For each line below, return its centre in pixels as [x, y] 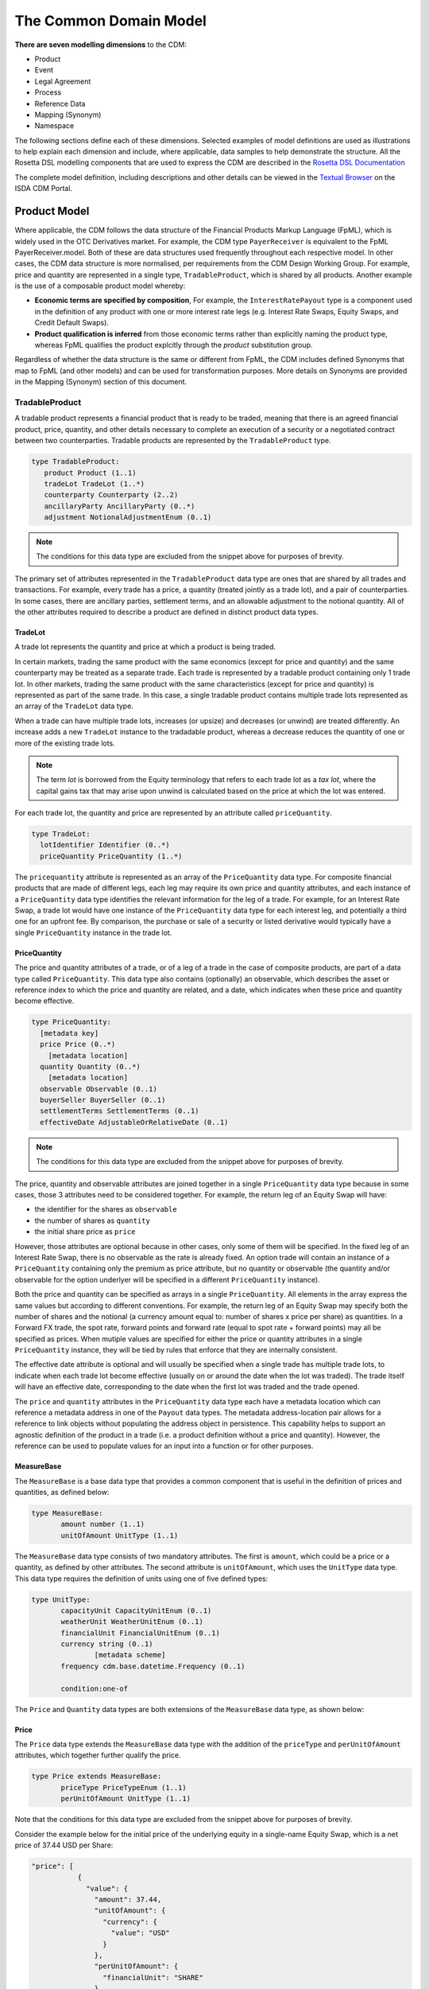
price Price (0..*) [78, 1045]
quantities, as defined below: [62, 1492]
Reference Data [60, 103]
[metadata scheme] [130, 1655]
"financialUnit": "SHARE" [153, 1977]
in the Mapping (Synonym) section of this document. [101, 382]
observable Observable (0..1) [99, 1089]
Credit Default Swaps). [71, 323]
